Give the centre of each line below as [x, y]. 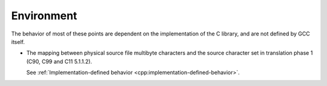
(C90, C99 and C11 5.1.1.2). [59, 61]
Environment [44, 16]
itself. [18, 41]
